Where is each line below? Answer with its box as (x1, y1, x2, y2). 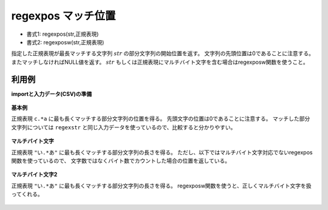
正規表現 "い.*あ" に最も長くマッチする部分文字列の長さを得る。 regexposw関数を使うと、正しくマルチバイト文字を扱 (11, 182, 312, 189)
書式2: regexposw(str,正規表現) (26, 38, 104, 46)
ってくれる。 (11, 191, 43, 198)
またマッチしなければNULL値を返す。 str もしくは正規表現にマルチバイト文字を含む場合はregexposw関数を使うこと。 (11, 58, 309, 66)
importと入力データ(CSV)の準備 (11, 90, 92, 97)
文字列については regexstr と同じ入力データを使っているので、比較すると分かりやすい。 (11, 123, 236, 130)
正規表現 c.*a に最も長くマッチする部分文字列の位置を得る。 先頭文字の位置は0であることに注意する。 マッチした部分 (11, 115, 310, 123)
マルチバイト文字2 (11, 171, 58, 178)
